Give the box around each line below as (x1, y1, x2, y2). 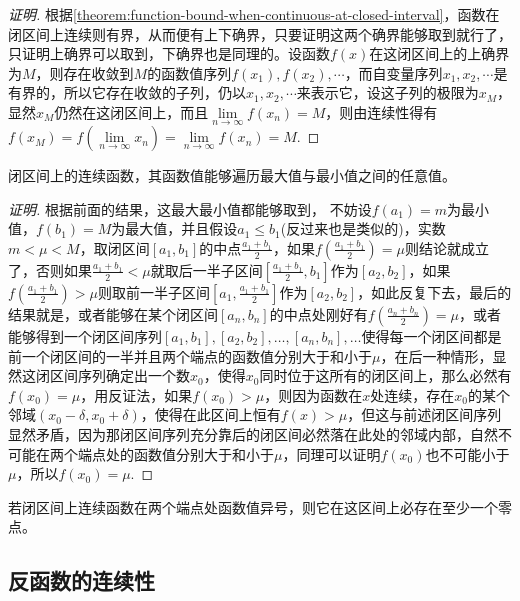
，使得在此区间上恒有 (140, 404, 281, 425)
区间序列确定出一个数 (49, 365, 190, 386)
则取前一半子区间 (98, 281, 210, 302)
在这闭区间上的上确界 (369, 43, 510, 64)
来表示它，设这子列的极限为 (296, 82, 479, 103)
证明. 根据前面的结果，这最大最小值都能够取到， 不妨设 (8, 198, 372, 219)
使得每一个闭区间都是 (361, 325, 502, 346)
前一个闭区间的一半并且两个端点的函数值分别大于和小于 (8, 345, 372, 366)
